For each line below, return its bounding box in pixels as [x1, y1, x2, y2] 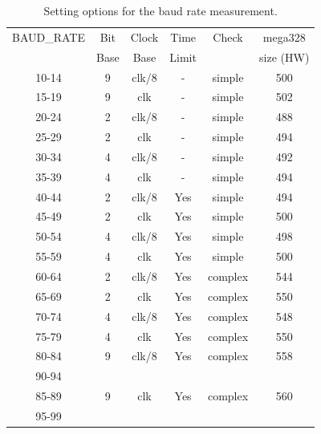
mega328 [262, 28, 306, 45]
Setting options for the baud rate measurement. [43, 2, 278, 18]
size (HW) [259, 48, 310, 65]
